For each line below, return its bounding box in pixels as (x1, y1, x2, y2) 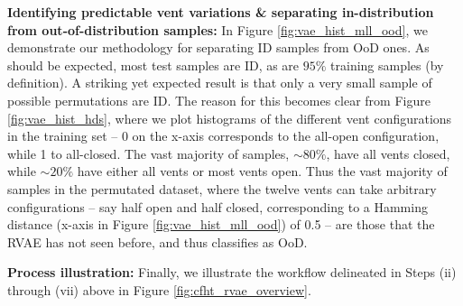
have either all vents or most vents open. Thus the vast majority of (77, 162, 448, 181)
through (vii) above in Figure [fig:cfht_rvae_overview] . (7, 280, 311, 299)
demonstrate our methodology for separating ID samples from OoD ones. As (7, 38, 430, 57)
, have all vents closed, (326, 144, 450, 162)
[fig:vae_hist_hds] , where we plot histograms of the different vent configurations (7, 108, 452, 127)
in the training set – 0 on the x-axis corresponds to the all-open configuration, (7, 126, 440, 145)
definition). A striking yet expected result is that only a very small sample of (7, 73, 432, 92)
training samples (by (330, 55, 444, 74)
